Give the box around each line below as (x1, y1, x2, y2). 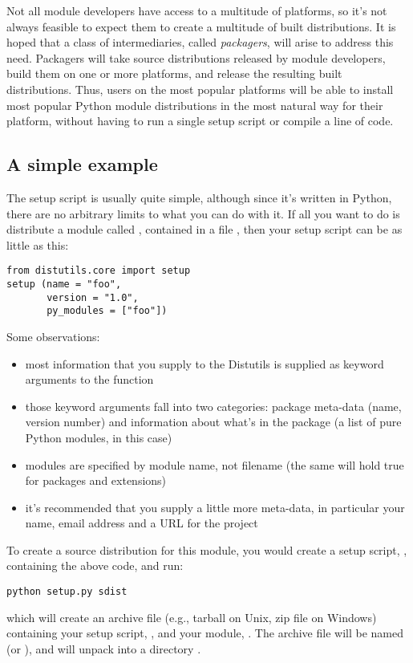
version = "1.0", (47, 291, 139, 303)
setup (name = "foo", (6, 278, 122, 290)
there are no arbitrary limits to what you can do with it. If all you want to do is (6, 205, 400, 222)
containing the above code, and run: (6, 557, 184, 574)
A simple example (6, 152, 158, 177)
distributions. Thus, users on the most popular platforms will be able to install (6, 80, 394, 97)
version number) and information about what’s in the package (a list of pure (25, 413, 402, 430)
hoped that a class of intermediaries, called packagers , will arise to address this (6, 34, 394, 51)
